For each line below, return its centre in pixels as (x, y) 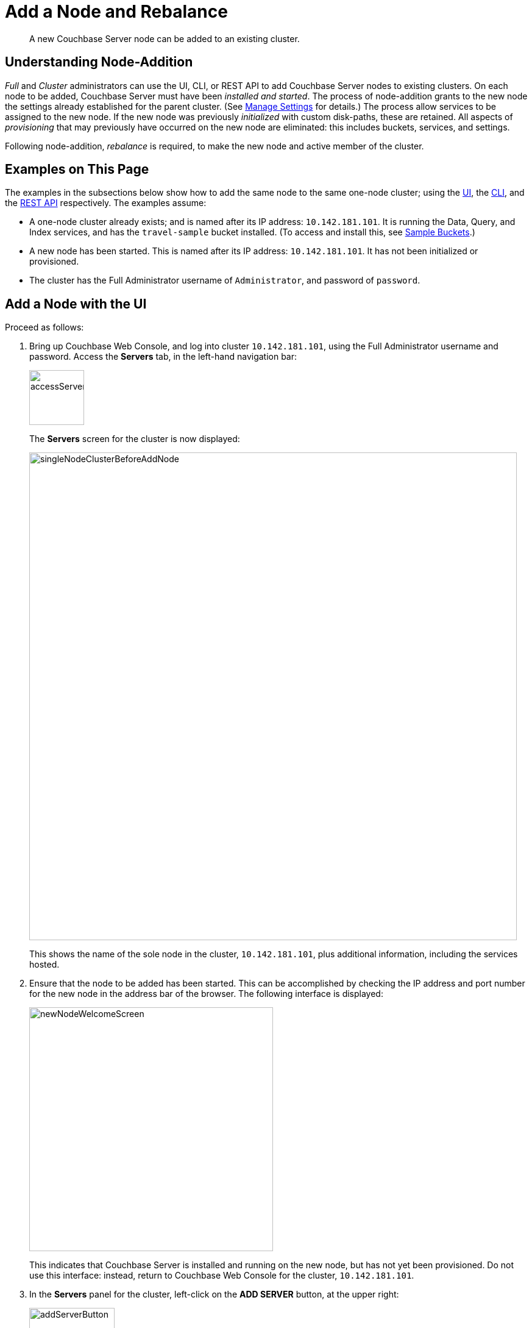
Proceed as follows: (44, 327)
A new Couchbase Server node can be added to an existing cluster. (165, 38)
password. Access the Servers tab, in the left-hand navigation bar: (163, 357)
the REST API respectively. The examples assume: (106, 203)
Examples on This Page (77, 170)
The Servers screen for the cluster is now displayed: (135, 439)
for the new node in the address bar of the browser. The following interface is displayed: (206, 994)
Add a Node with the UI (76, 304)
